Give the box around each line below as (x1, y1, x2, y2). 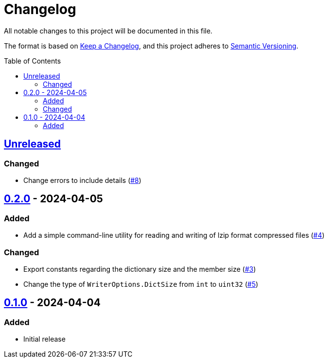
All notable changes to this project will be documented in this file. (4, 26, 213, 35)
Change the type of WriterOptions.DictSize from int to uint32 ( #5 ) (23, 280, 259, 288)
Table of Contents (4, 56, 61, 65)
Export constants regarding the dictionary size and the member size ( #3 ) (23, 264, 256, 273)
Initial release (23, 335, 66, 344)
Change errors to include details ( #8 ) (23, 176, 141, 184)
